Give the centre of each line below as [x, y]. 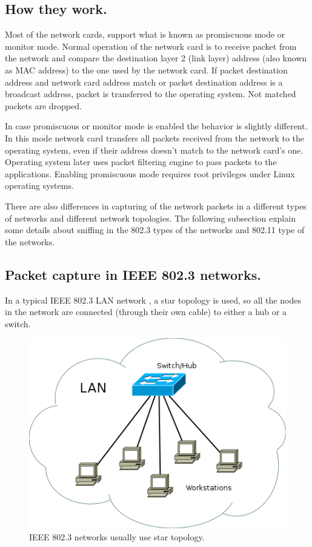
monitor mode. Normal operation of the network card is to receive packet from [151, 46]
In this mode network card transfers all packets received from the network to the [155, 138]
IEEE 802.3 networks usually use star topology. [117, 536]
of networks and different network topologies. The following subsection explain [150, 218]
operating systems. [39, 185]
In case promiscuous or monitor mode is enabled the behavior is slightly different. [156, 126]
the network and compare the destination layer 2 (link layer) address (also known [156, 58]
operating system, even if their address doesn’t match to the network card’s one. [154, 150]
